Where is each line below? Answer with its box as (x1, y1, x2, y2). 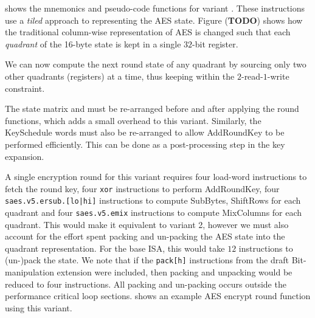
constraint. (5, 81, 45, 94)
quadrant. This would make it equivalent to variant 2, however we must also (5, 218, 289, 230)
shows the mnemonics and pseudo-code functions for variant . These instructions (5, 2, 305, 14)
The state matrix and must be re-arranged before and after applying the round (5, 102, 299, 115)
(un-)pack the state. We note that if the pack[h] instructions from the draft (5, 254, 289, 266)
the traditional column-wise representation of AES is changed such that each (5, 26, 291, 38)
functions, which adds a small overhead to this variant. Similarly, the (5, 114, 261, 126)
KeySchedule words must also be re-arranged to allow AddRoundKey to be (5, 126, 285, 139)
